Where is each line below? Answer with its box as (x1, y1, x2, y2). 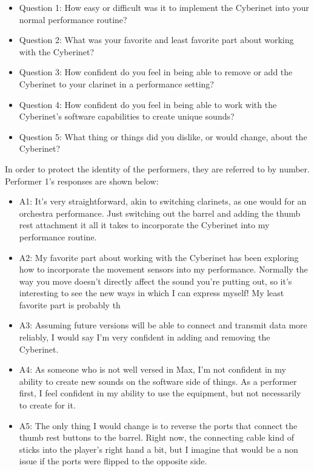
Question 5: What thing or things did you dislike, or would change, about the (19, 130, 307, 143)
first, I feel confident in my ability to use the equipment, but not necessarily (19, 387, 301, 399)
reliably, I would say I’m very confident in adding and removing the (19, 331, 270, 344)
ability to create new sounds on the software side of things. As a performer (19, 374, 297, 387)
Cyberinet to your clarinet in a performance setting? (19, 77, 214, 90)
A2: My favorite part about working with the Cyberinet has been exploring (19, 251, 299, 263)
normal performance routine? (19, 13, 127, 25)
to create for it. (19, 399, 76, 412)
